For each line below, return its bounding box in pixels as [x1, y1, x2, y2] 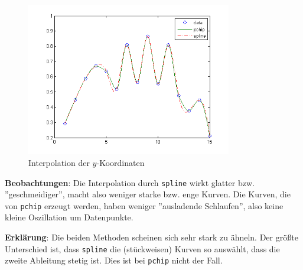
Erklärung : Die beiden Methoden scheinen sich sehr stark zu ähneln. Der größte [5, 231, 298, 243]
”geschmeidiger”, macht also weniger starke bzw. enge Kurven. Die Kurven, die [5, 188, 291, 200]
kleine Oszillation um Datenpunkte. [5, 211, 133, 223]
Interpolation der [28, 156, 90, 168]
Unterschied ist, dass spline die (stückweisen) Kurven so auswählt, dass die [5, 242, 280, 255]
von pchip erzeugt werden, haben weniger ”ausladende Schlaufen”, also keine [5, 199, 284, 212]
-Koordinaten [96, 156, 145, 168]
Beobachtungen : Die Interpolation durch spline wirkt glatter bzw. [5, 176, 255, 188]
